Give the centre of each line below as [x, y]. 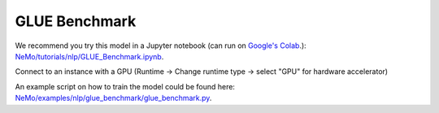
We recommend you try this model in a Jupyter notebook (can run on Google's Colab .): [161, 46]
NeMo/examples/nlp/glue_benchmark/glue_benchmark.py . [113, 98]
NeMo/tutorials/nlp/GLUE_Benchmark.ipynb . [89, 56]
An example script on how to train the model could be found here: [125, 86]
